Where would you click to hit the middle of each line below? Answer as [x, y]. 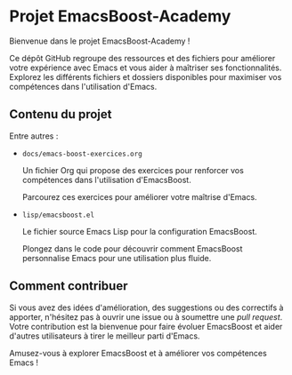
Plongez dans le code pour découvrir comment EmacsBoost [132, 248]
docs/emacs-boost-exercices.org [82, 154]
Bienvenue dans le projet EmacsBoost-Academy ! [100, 41]
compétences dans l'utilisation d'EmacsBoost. [106, 180]
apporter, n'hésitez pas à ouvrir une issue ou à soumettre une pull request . [146, 316]
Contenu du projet [61, 114]
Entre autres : [34, 136]
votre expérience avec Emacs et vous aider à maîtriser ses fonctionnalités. [146, 68]
